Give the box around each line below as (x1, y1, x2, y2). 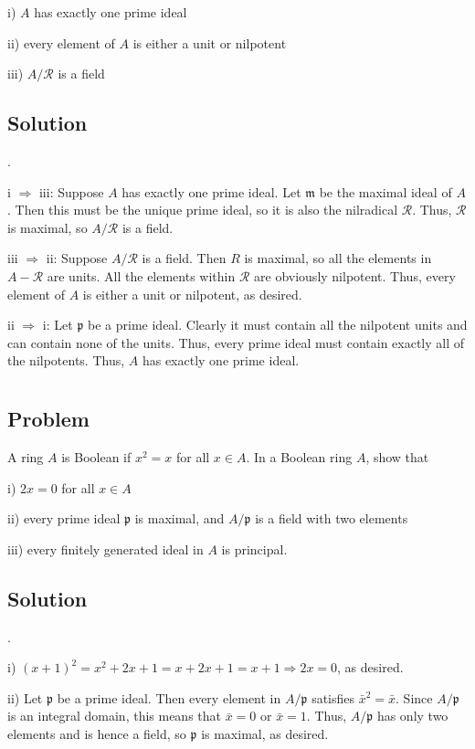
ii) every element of (7, 33, 115, 52)
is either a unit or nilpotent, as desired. (82, 284, 302, 303)
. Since (396, 688, 433, 707)
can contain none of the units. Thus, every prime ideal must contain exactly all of (7, 332, 465, 352)
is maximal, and (134, 509, 225, 528)
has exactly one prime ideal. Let (121, 182, 301, 201)
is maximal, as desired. (201, 723, 329, 743)
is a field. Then (142, 248, 227, 268)
